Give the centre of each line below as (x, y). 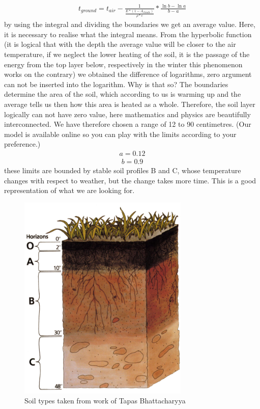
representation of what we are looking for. (69, 190)
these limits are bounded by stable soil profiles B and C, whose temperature (123, 170)
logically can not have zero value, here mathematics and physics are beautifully (127, 114)
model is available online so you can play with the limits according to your (120, 134)
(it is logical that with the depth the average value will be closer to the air (120, 44)
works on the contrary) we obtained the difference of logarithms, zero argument (128, 74)
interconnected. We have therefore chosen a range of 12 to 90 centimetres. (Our (128, 124)
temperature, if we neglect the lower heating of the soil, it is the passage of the (127, 54)
